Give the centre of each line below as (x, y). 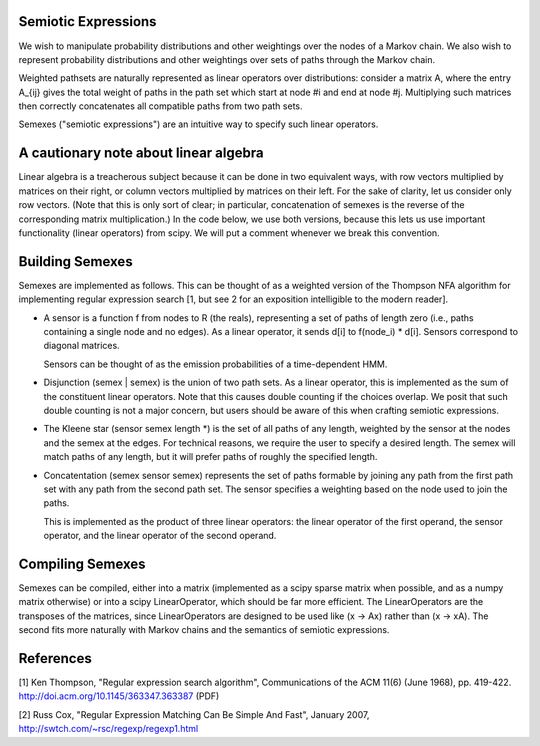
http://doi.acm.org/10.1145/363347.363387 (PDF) (119, 696)
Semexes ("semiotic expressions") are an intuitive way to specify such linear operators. (198, 124)
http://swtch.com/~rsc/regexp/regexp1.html (108, 729)
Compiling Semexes (82, 563)
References (55, 658)
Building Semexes (76, 261)
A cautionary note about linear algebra (141, 153)
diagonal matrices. (81, 346)
